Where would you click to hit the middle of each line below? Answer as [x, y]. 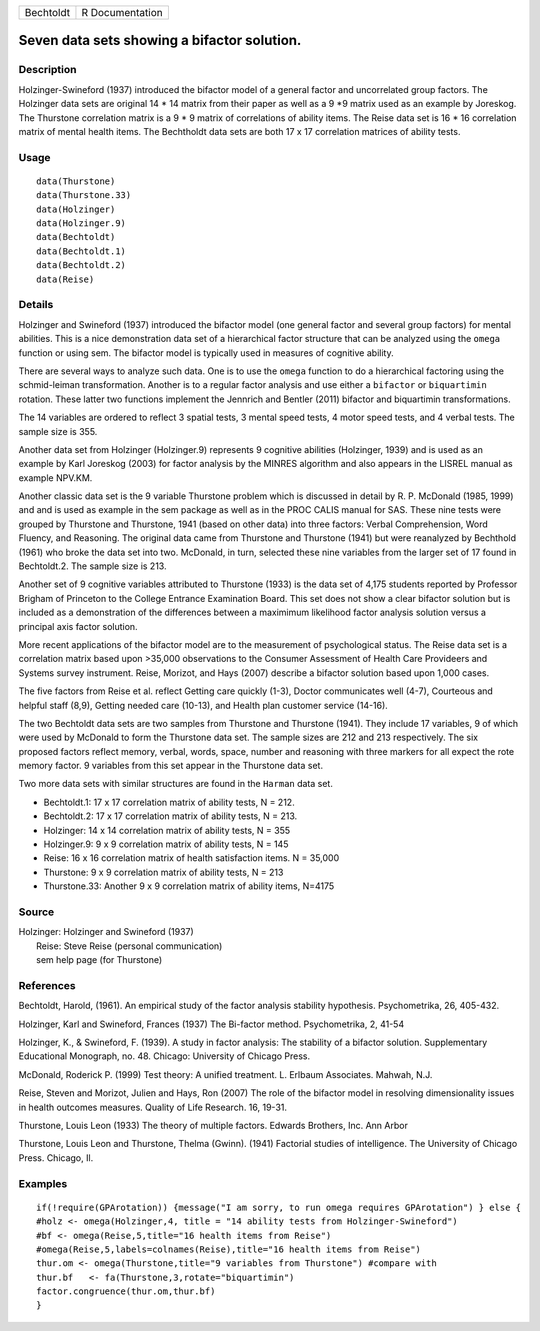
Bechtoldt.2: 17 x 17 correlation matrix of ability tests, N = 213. [170, 816]
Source [36, 912]
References [47, 985]
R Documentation [122, 12]
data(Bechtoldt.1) [81, 251]
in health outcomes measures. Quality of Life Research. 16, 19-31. [153, 1107]
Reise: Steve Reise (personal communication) [129, 946]
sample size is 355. [58, 431]
